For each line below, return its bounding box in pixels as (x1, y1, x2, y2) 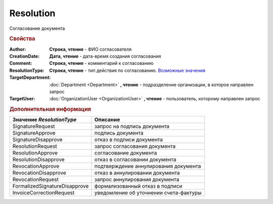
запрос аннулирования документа (94, 176, 179, 183)
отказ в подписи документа (94, 136, 163, 143)
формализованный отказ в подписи (94, 183, 183, 190)
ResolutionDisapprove (12, 156, 65, 163)
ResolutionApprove (12, 149, 58, 156)
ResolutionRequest (12, 143, 58, 150)
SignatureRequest (12, 123, 55, 130)
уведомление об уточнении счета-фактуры (94, 189, 202, 196)
